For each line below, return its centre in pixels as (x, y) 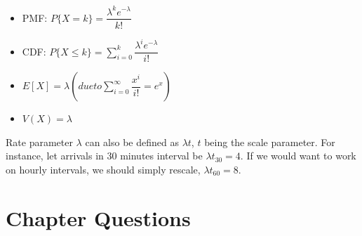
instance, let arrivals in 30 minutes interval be (104, 156)
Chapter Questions (98, 217)
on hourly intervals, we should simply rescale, (103, 169)
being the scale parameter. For (270, 142)
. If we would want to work (298, 156)
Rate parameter (39, 142)
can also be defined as (132, 142)
